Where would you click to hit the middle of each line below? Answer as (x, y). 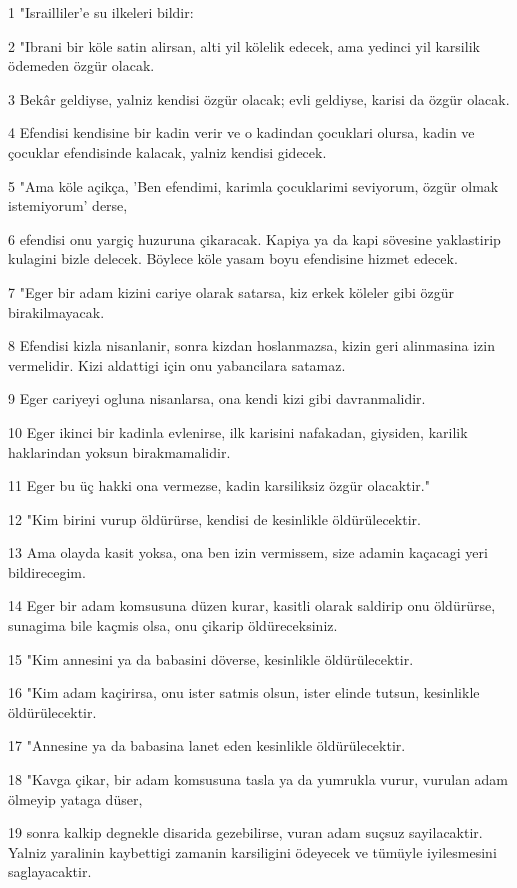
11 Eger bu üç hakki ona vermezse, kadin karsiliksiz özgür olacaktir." (219, 485)
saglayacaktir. (50, 871)
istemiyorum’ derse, (68, 205)
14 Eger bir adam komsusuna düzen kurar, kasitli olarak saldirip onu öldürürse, (252, 605)
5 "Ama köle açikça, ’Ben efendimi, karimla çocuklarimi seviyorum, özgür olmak (253, 185)
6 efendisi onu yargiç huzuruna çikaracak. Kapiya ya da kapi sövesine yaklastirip (254, 238)
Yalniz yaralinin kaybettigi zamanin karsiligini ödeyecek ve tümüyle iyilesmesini (252, 851)
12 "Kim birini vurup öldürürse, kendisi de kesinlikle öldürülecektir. (214, 518)
